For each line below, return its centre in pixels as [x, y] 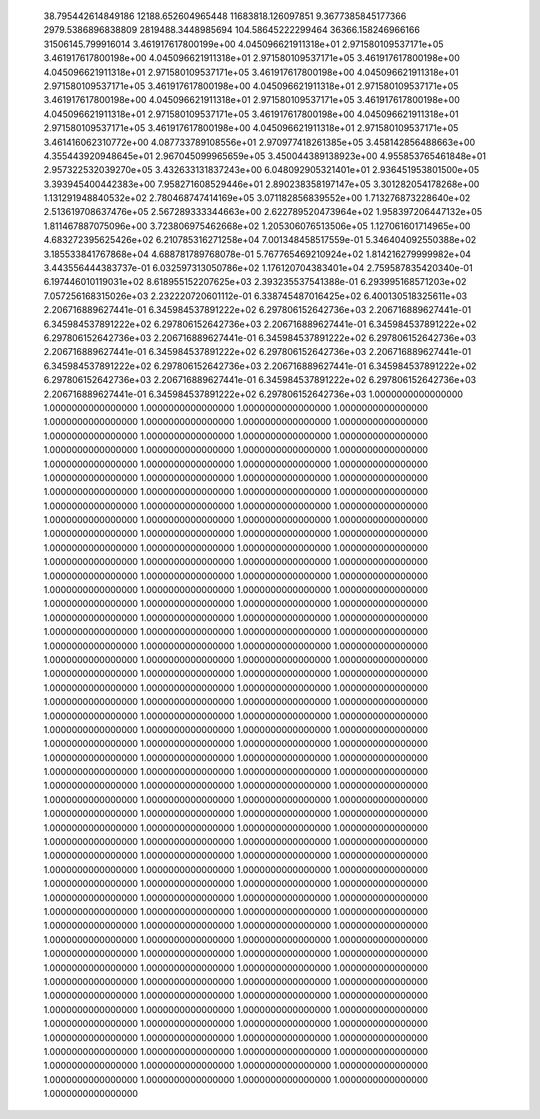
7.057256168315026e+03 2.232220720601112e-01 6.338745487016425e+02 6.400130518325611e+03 [255, 296]
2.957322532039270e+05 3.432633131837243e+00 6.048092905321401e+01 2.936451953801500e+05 [261, 170]
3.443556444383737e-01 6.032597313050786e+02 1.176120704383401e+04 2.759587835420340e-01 [258, 268]
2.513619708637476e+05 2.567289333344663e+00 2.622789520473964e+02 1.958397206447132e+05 [263, 212]
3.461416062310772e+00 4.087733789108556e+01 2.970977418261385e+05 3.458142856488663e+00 [259, 142]
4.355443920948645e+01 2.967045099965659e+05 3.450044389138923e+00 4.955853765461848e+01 [265, 156]
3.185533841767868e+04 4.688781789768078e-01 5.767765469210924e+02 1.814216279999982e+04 [257, 254]
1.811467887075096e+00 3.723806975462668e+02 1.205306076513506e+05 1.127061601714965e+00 [257, 226]
